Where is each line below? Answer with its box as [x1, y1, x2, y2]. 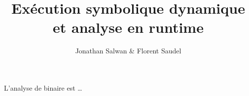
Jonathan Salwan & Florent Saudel [75, 46, 181, 56]
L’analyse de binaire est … [4, 82, 82, 93]
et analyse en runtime [53, 17, 204, 37]
